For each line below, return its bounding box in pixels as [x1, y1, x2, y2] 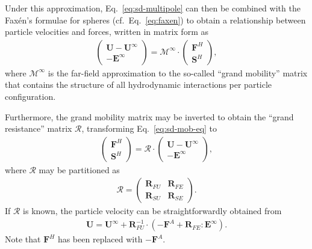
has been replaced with [57, 233, 143, 245]
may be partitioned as [39, 163, 120, 176]
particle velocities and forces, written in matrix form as [5, 25, 208, 38]
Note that [5, 233, 41, 245]
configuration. [5, 90, 56, 102]
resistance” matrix [5, 122, 72, 135]
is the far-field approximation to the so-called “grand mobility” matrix [48, 66, 308, 79]
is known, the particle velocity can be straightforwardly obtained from [23, 204, 282, 217]
